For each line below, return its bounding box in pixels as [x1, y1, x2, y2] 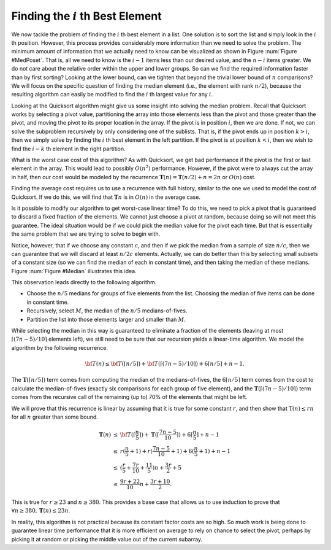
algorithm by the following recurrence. [11, 344, 108, 351]
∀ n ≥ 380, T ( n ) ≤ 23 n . [11, 507, 70, 514]
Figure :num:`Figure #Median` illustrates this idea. [11, 267, 137, 274]
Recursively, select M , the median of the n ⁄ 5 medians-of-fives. [26, 307, 188, 314]
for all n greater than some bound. [11, 413, 98, 420]
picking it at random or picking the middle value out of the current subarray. [11, 535, 203, 543]
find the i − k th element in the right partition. [11, 145, 126, 152]
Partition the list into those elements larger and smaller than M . [26, 316, 186, 323]
